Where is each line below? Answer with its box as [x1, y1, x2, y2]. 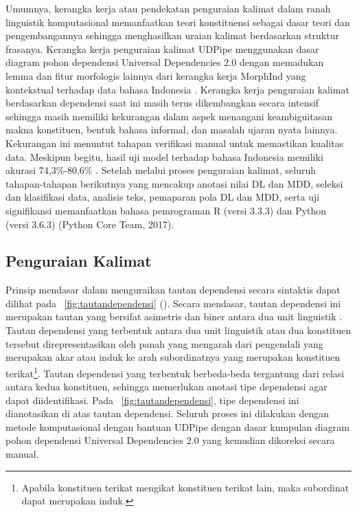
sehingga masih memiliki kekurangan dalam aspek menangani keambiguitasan [5, 109, 332, 123]
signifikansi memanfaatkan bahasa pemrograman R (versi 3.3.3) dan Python [5, 203, 327, 217]
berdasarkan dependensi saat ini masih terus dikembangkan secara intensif [5, 96, 319, 110]
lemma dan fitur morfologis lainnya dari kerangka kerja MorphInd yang [5, 68, 306, 82]
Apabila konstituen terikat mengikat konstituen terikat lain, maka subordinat [21, 480, 349, 494]
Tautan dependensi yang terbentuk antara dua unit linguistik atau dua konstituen [5, 323, 352, 337]
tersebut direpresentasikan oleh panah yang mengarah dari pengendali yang [5, 336, 323, 350]
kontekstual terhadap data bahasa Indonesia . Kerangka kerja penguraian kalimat [5, 82, 349, 96]
